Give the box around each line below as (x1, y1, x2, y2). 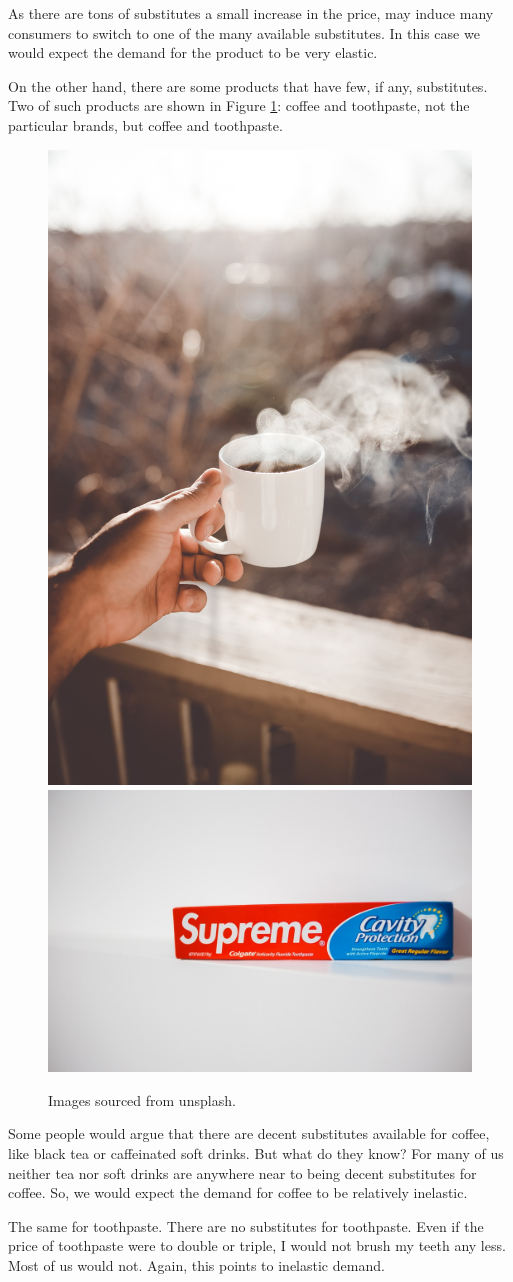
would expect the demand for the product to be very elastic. (8, 42, 378, 63)
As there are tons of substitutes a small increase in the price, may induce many (8, 3, 494, 23)
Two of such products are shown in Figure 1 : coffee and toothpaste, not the (8, 95, 470, 116)
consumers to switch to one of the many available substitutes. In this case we (8, 22, 480, 43)
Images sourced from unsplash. (48, 1089, 236, 1110)
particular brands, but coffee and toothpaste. (8, 114, 283, 135)
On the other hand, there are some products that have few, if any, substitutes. (8, 75, 488, 96)
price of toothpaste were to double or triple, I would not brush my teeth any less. (8, 1235, 506, 1256)
